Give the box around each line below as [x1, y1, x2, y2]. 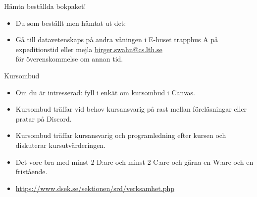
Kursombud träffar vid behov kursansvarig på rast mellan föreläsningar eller [15, 104, 247, 114]
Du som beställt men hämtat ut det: [15, 17, 126, 28]
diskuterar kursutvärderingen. [15, 139, 106, 150]
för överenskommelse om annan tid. [15, 54, 123, 64]
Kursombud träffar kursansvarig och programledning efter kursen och [15, 130, 226, 140]
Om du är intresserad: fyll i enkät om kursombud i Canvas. [15, 87, 195, 97]
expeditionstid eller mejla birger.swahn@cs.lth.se [15, 44, 162, 54]
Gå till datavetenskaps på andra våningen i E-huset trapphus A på [15, 34, 218, 45]
